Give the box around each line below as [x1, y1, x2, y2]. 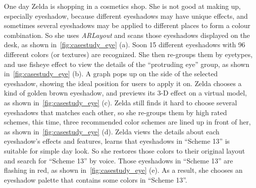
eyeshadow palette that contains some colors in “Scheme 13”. [4, 174, 187, 185]
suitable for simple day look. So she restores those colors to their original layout [4, 145, 245, 156]
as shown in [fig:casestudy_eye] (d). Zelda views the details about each [4, 126, 219, 136]
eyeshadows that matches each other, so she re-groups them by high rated [4, 107, 227, 117]
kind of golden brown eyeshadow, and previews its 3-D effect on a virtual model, [4, 88, 247, 98]
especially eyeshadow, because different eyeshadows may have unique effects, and [4, 10, 248, 21]
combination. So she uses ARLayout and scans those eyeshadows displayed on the [4, 30, 250, 40]
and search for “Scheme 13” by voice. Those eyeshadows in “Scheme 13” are [4, 155, 233, 165]
